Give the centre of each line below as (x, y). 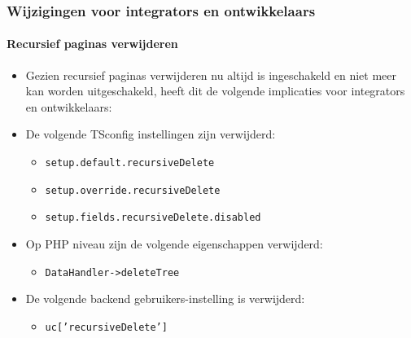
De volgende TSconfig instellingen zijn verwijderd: (151, 134)
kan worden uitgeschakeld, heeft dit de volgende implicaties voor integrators (215, 91)
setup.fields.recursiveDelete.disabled (153, 218)
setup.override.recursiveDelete (133, 190)
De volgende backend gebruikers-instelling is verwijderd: (165, 298)
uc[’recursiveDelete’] (106, 327)
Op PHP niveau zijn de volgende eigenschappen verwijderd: (174, 243)
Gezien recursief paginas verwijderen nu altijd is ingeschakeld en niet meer (211, 75)
